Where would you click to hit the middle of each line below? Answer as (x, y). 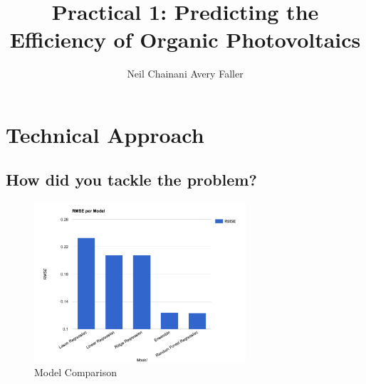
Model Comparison (76, 372)
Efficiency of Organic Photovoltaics (185, 39)
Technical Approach (105, 134)
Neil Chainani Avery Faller (185, 74)
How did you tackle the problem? (131, 180)
